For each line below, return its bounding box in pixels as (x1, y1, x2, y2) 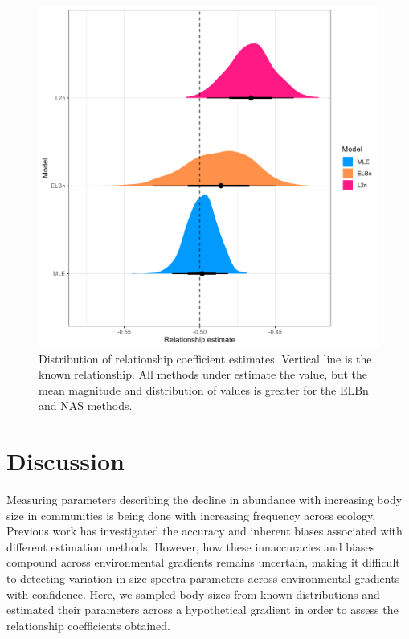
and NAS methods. (39, 397, 133, 414)
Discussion (6, 444, 125, 477)
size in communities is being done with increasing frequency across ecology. (6, 506, 376, 523)
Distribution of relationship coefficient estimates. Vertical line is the (39, 350, 372, 367)
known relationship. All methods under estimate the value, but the (39, 366, 368, 383)
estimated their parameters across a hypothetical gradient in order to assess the (6, 601, 399, 618)
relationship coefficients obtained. (6, 616, 170, 633)
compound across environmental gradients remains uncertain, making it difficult (6, 554, 400, 571)
